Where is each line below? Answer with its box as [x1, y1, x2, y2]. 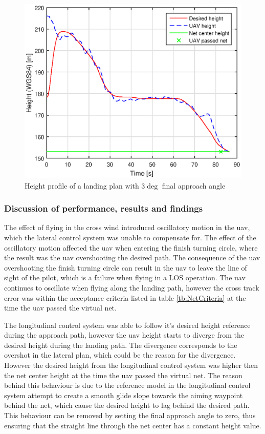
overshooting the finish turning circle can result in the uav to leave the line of [4, 262, 247, 273]
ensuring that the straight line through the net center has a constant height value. [4, 420, 261, 430]
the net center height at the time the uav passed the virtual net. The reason [4, 369, 242, 380]
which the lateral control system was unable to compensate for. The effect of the [4, 232, 256, 242]
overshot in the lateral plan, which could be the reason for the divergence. [4, 349, 236, 360]
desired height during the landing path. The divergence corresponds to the [4, 339, 237, 350]
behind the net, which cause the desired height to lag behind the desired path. [4, 400, 250, 410]
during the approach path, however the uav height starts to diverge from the [4, 329, 245, 340]
